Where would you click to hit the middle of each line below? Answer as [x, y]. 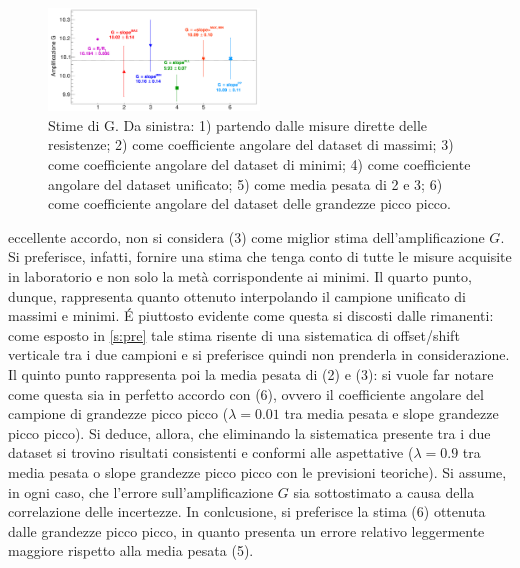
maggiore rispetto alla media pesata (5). [131, 550]
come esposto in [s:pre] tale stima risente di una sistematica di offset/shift [234, 334]
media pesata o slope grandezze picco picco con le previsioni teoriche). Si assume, [257, 471]
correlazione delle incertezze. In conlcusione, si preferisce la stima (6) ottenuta [247, 511]
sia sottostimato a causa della [384, 491]
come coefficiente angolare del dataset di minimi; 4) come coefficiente [259, 164]
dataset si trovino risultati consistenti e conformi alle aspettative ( [211, 452]
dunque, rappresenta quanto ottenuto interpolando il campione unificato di [237, 295]
